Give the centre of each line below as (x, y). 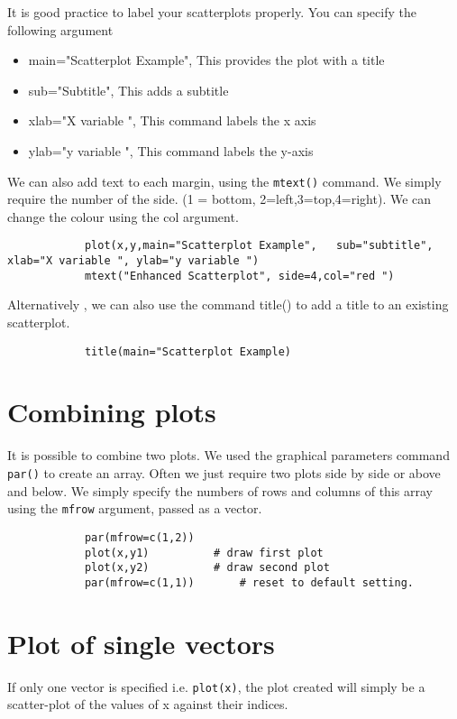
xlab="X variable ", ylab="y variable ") (133, 261)
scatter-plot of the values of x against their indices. (148, 704)
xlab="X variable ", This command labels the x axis (172, 120)
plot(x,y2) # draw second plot (207, 568)
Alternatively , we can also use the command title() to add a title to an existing (228, 304)
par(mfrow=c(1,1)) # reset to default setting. (249, 582)
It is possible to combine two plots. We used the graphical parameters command (228, 455)
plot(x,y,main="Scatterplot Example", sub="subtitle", (259, 246)
